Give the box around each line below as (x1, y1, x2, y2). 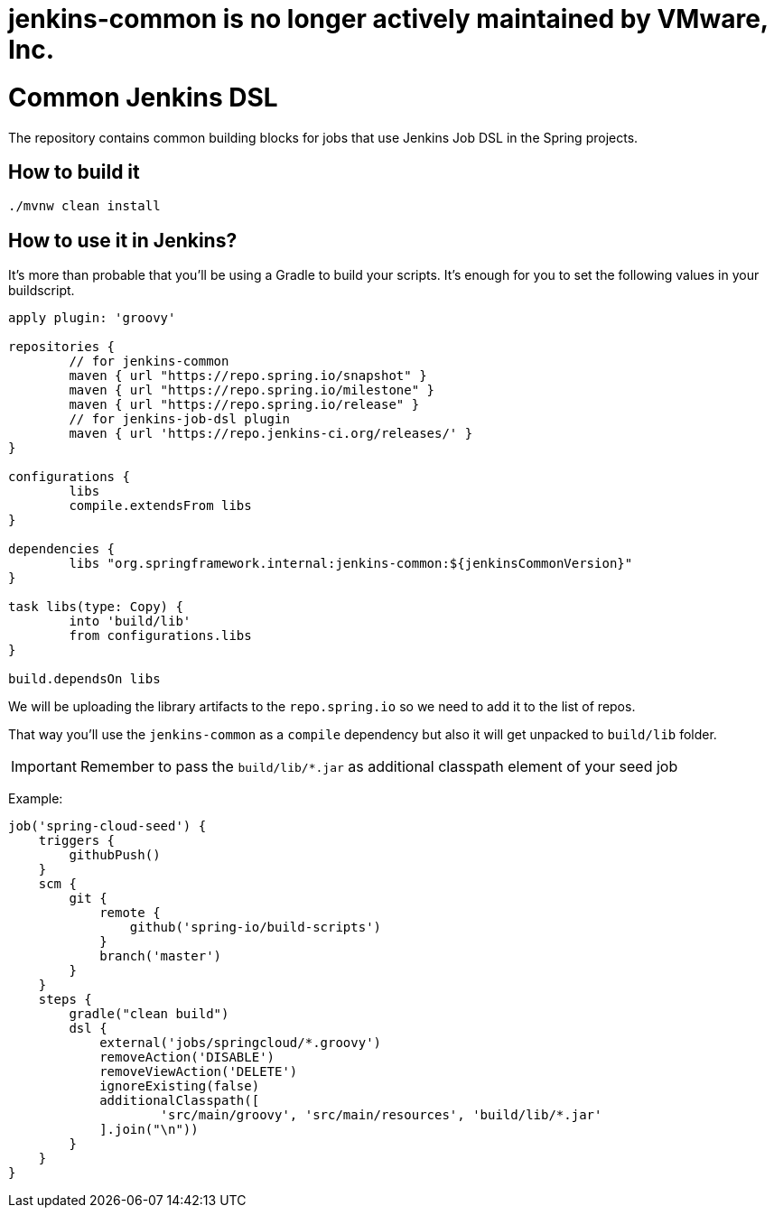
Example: (8, 791, 63, 807)
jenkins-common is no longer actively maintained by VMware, (8, 4, 769, 34)
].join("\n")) (99, 1122, 199, 1137)
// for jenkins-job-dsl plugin (69, 412, 290, 427)
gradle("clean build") (69, 1006, 229, 1022)
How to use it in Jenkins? (8, 228, 238, 252)
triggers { (38, 833, 116, 849)
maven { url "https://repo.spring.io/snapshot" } (69, 368, 427, 384)
